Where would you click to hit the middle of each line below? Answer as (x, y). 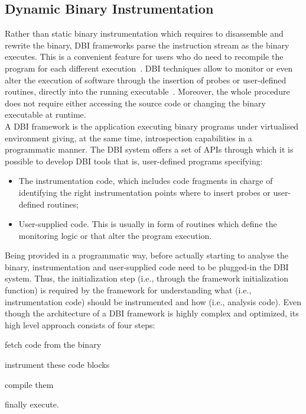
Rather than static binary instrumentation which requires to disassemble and (144, 33)
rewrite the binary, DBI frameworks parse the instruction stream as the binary (147, 45)
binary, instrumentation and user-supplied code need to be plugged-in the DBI (147, 266)
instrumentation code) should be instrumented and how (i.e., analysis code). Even (153, 301)
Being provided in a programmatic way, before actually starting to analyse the (147, 255)
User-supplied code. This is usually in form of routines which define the (148, 224)
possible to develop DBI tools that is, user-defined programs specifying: (134, 161)
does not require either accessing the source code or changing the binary (135, 103)
